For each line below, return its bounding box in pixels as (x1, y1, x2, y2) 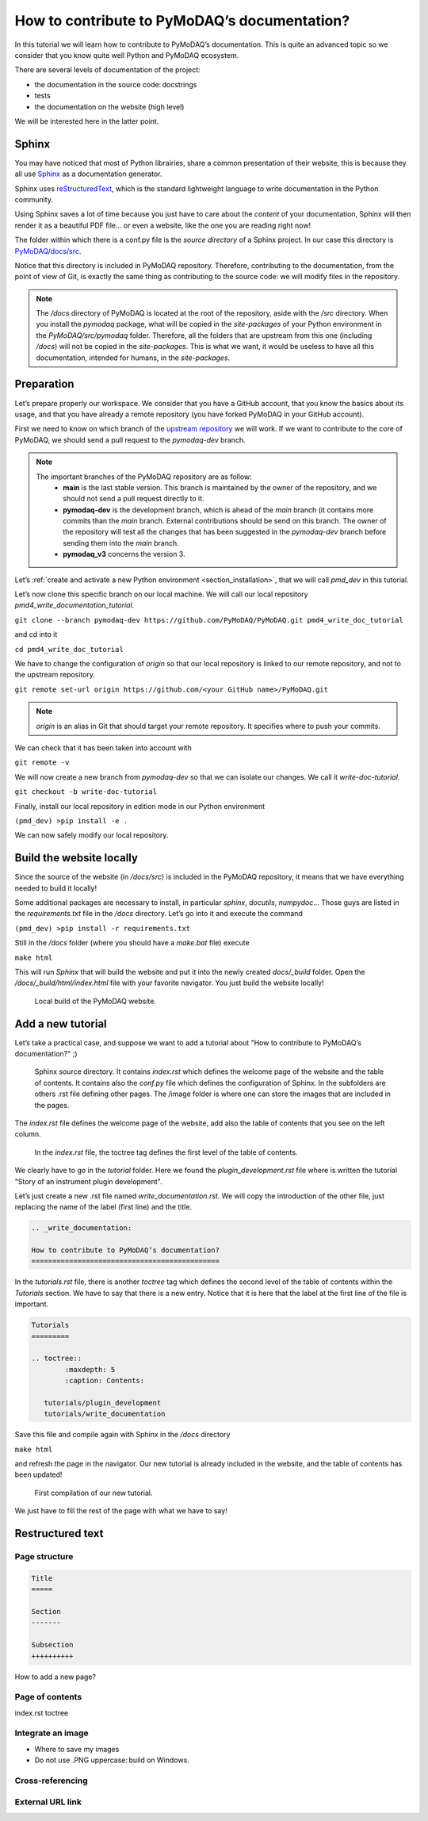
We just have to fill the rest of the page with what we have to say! (14, 1506, 227, 1516)
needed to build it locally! (14, 883, 97, 892)
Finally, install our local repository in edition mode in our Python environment (14, 801, 266, 811)
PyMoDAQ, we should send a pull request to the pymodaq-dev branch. (14, 435, 246, 444)
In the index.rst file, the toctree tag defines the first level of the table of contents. (34, 1147, 298, 1157)
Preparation (14, 378, 75, 391)
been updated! (14, 1470, 63, 1479)
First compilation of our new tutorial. (34, 1488, 154, 1497)
